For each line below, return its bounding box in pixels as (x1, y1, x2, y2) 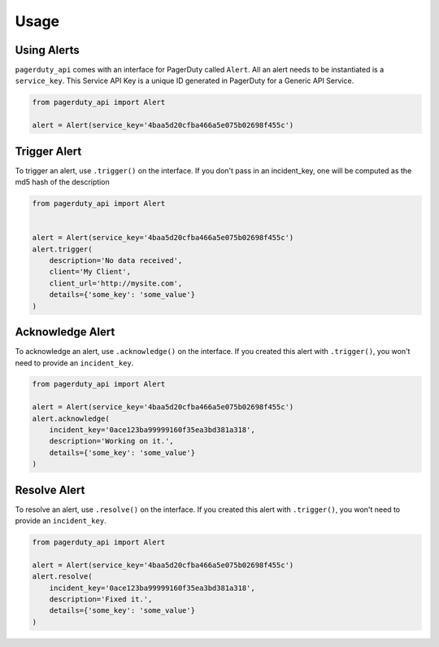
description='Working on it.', (49, 436, 174, 446)
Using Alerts (15, 43, 80, 57)
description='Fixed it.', (49, 595, 153, 604)
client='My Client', (49, 267, 132, 277)
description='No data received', (49, 256, 183, 265)
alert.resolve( (32, 572, 93, 581)
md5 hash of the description (15, 177, 110, 187)
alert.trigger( (32, 244, 93, 254)
